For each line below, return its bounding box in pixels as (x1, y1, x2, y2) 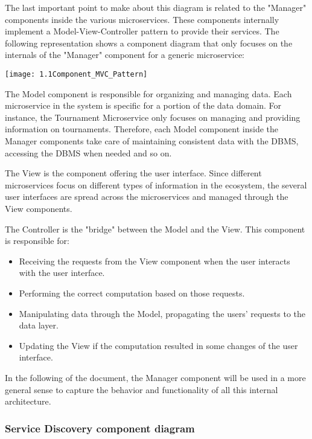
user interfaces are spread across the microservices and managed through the (5, 190, 288, 203)
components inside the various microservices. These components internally (5, 13, 279, 25)
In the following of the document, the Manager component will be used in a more (5, 371, 306, 383)
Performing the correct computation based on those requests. (19, 286, 245, 299)
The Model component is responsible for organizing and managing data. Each (5, 87, 292, 100)
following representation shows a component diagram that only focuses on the (5, 36, 293, 49)
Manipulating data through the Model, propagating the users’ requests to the (19, 307, 305, 319)
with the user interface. (19, 266, 105, 279)
